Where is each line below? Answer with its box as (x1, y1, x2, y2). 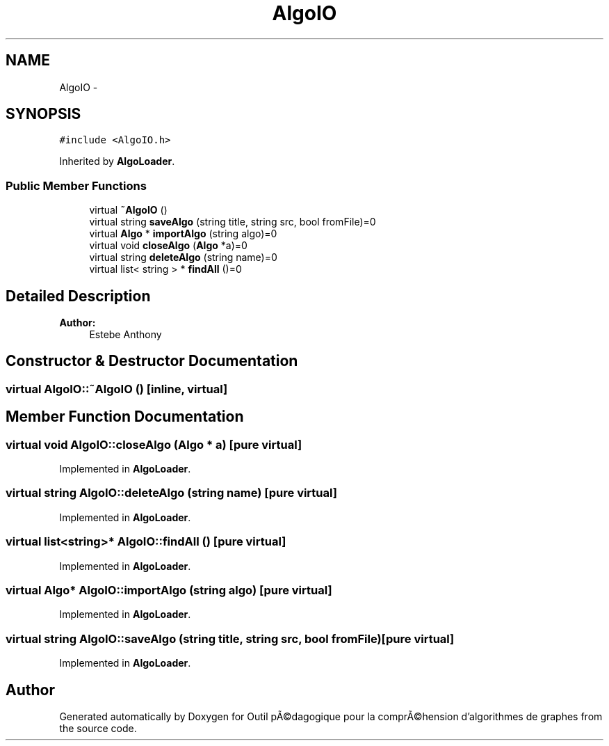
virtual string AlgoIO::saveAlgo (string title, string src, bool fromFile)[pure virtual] (6, 631, 455, 646)
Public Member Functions (6, 178, 147, 193)
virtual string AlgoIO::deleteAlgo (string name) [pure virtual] (6, 486, 337, 500)
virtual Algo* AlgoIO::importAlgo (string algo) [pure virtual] (6, 582, 332, 597)
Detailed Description (6, 287, 151, 305)
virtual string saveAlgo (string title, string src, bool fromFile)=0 (89, 216, 376, 228)
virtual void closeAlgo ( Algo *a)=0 (89, 239, 247, 252)
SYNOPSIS (6, 105, 81, 123)
